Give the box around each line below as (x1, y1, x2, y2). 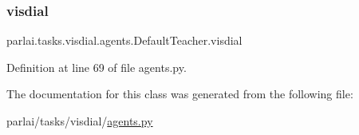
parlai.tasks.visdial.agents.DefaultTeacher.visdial (6, 32, 243, 49)
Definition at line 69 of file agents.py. (6, 58, 187, 75)
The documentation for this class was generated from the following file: (6, 85, 353, 102)
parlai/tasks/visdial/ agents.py (6, 113, 153, 129)
